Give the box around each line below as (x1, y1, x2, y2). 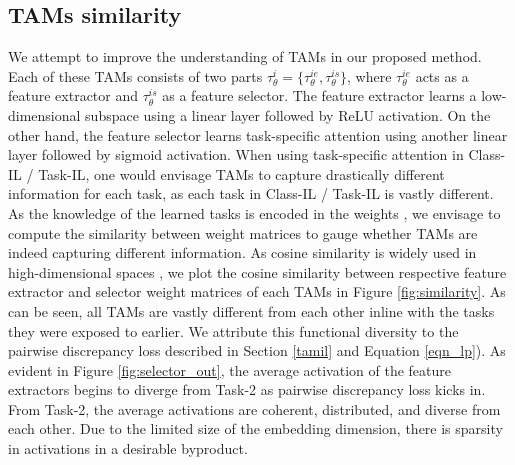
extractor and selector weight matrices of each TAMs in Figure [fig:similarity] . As (8, 281, 506, 302)
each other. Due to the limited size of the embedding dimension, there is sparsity (8, 418, 503, 439)
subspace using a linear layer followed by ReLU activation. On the (85, 104, 491, 125)
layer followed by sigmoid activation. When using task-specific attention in (8, 144, 464, 165)
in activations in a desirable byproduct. (8, 438, 248, 459)
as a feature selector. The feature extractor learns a (162, 85, 477, 106)
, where (347, 65, 392, 86)
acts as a (415, 65, 469, 86)
